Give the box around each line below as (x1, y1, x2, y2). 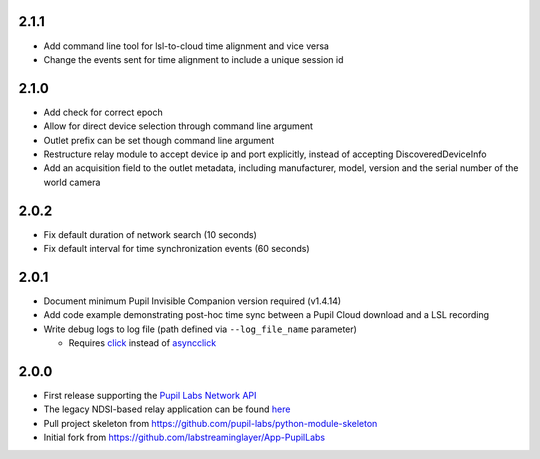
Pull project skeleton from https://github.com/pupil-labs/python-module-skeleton (43, 417, 378, 429)
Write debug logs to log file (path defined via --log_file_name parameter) (43, 323, 357, 335)
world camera (43, 176, 101, 188)
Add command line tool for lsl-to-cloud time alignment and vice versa (43, 40, 330, 52)
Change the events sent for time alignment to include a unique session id (43, 53, 344, 65)
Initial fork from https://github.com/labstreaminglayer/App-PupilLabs (43, 431, 325, 444)
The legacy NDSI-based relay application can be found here (43, 403, 291, 415)
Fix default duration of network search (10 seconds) (43, 228, 257, 240)
